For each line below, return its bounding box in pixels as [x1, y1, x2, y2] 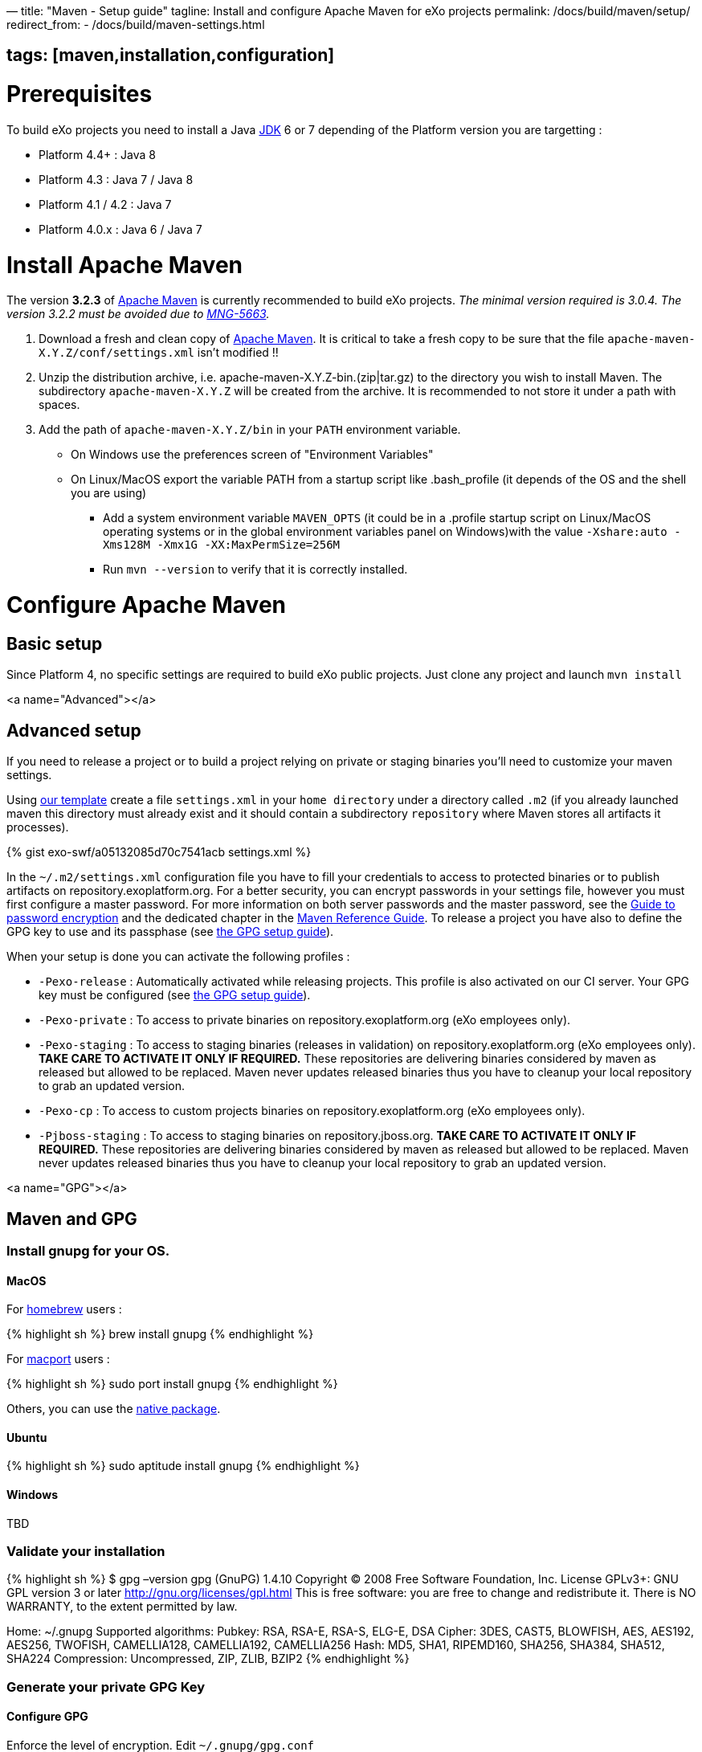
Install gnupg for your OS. [6, 1243, 170, 1260]
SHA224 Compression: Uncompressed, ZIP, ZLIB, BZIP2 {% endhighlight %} [6, 1652, 410, 1666]
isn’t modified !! [197, 345, 279, 360]
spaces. [39, 398, 80, 412]
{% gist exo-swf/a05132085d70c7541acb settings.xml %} [6, 845, 312, 860]
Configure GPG [6, 1709, 88, 1724]
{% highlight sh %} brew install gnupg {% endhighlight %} [6, 1327, 314, 1342]
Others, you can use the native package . [6, 1402, 221, 1416]
